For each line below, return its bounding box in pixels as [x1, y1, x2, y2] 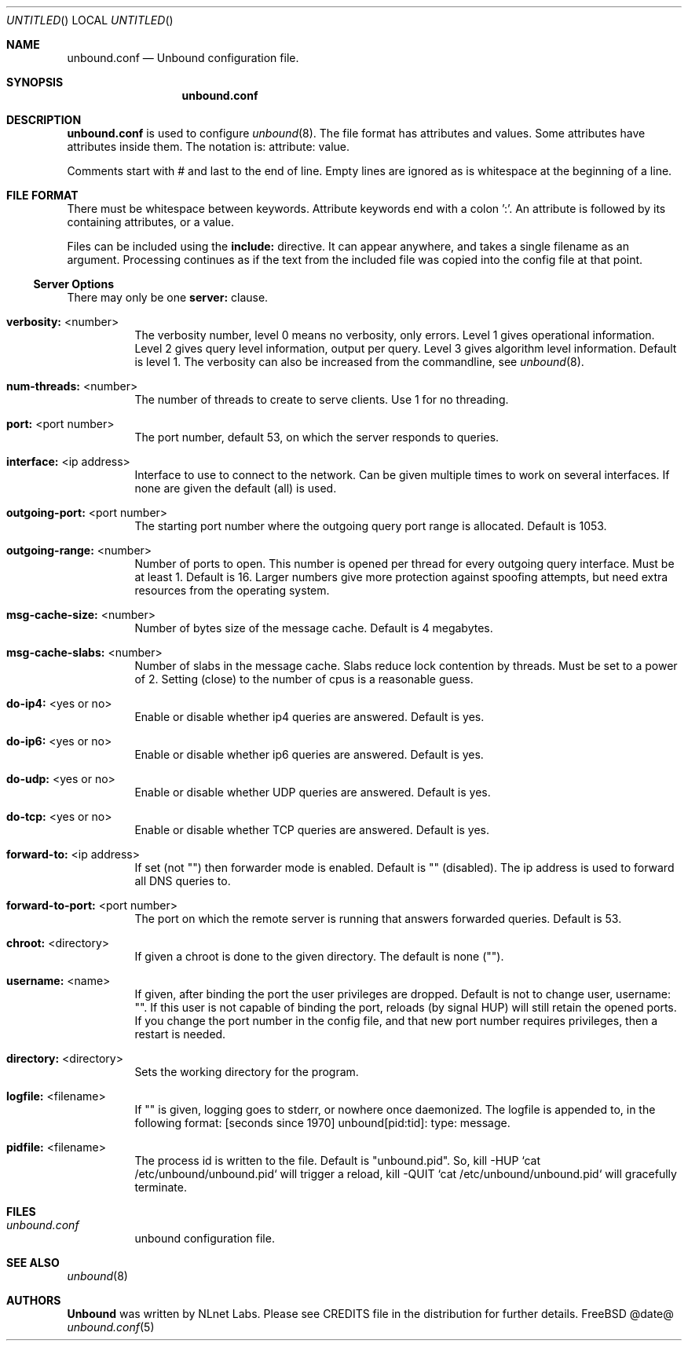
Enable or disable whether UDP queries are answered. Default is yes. [134, 785, 491, 799]
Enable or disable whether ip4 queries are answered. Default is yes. [134, 710, 485, 723]
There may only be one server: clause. [67, 291, 269, 304]
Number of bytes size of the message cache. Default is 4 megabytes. [134, 621, 493, 635]
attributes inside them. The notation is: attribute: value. [67, 140, 350, 153]
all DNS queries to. [134, 874, 231, 888]
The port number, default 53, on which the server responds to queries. [134, 430, 500, 444]
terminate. [134, 1180, 187, 1194]
